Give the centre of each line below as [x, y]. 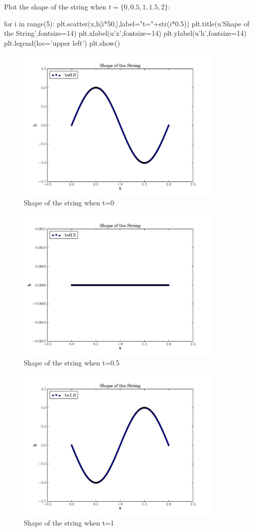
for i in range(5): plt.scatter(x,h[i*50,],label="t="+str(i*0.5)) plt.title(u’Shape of [127, 23]
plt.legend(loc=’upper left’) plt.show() [62, 43]
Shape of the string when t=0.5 [72, 363]
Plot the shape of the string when [55, 6]
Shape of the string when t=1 [69, 522]
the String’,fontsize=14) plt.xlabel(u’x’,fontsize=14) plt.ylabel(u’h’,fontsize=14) [125, 33]
